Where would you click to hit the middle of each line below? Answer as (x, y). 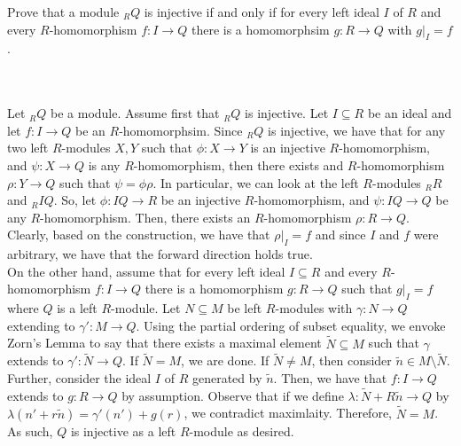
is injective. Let (287, 113)
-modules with (314, 308)
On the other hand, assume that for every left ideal (146, 271)
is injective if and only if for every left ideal (262, 12)
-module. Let (146, 308)
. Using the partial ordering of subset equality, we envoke (291, 325)
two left (28, 148)
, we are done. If (225, 360)
